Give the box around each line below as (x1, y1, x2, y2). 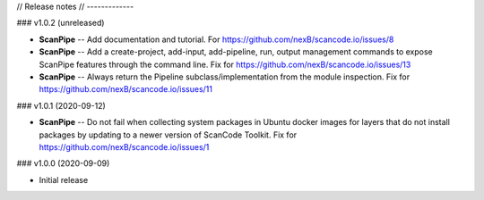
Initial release (39, 174, 89, 185)
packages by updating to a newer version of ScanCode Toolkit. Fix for (39, 129, 298, 140)
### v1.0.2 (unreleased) (16, 18, 105, 29)
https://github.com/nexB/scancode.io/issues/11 (39, 84, 212, 95)
